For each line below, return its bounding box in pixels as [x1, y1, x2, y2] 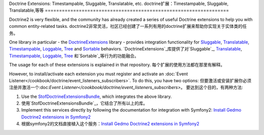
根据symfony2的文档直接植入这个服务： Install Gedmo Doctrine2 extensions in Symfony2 [21, 121, 200, 127]
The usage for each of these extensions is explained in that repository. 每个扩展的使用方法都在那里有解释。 [9, 62, 225, 68]
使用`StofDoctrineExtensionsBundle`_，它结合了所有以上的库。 [21, 100, 148, 106]
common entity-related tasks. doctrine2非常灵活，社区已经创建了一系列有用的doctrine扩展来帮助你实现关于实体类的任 [9, 23, 247, 29]
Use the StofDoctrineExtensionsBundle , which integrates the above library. [21, 93, 172, 99]
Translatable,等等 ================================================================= [9, 7, 229, 13]
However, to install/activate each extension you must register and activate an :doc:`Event [9, 71, 188, 77]
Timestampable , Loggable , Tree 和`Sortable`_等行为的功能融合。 [9, 53, 139, 59]
